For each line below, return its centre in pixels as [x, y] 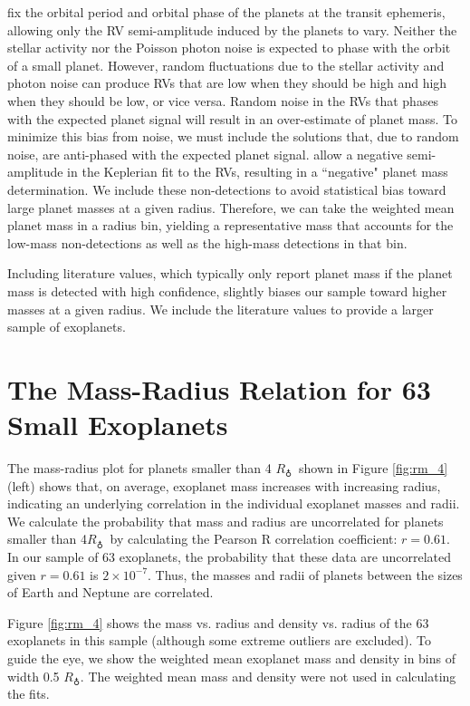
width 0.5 [34, 676]
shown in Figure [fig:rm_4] [374, 468]
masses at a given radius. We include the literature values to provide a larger [221, 309]
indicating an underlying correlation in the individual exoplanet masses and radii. [234, 503]
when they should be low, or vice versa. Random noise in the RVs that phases [223, 100]
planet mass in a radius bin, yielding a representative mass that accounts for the [230, 225]
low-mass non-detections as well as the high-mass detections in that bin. [207, 242]
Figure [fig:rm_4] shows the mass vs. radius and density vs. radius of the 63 [218, 622]
